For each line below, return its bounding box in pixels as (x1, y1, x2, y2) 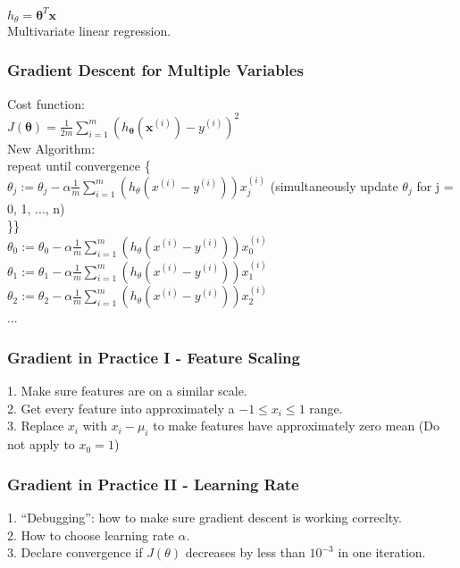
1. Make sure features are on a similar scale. (7, 381, 247, 400)
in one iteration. (338, 543, 426, 562)
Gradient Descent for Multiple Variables (7, 59, 304, 81)
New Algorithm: (7, 138, 96, 157)
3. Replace (7, 416, 64, 435)
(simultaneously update (270, 176, 398, 195)
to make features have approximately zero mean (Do (153, 416, 439, 435)
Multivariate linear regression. (7, 21, 171, 39)
